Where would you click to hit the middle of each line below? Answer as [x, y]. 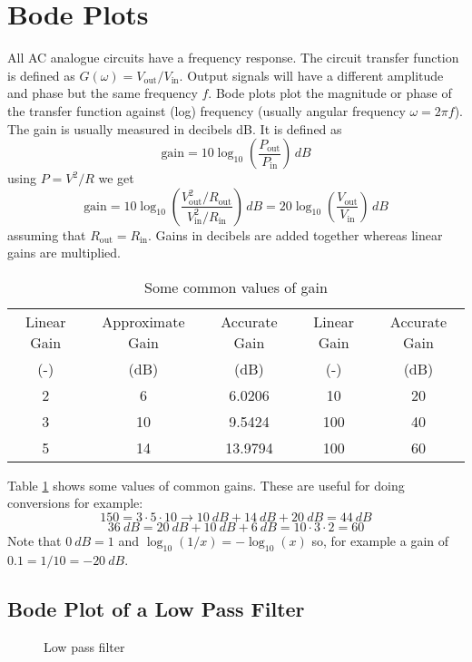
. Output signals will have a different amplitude [311, 75]
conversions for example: [75, 503]
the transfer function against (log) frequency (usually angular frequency [206, 110]
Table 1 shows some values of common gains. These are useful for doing [206, 485]
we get [116, 178]
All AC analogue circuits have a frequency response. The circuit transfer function [233, 58]
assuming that [47, 234]
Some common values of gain [236, 287]
